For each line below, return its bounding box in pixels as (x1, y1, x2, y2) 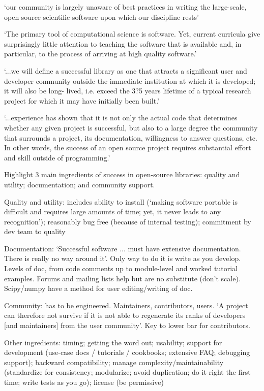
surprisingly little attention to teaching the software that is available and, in (4, 38, 242, 49)
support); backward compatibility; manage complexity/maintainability (4, 356, 224, 367)
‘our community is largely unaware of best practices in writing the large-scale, (4, 2, 247, 12)
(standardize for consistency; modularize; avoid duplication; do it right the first (4, 367, 251, 377)
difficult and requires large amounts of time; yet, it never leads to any (4, 206, 221, 217)
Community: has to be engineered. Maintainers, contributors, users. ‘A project (4, 300, 248, 310)
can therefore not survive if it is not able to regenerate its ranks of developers (4, 310, 246, 320)
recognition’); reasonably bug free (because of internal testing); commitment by (4, 216, 251, 226)
